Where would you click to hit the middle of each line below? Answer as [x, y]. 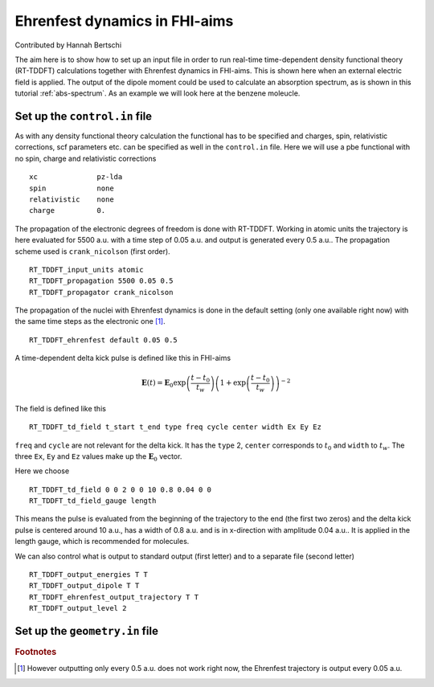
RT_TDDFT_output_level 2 [78, 608]
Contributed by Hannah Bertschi [68, 45]
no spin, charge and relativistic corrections [86, 158]
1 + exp [233, 383]
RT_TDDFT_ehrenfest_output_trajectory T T [114, 597]
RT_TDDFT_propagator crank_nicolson [101, 292]
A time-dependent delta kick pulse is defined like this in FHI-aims [123, 358]
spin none [72, 188]
